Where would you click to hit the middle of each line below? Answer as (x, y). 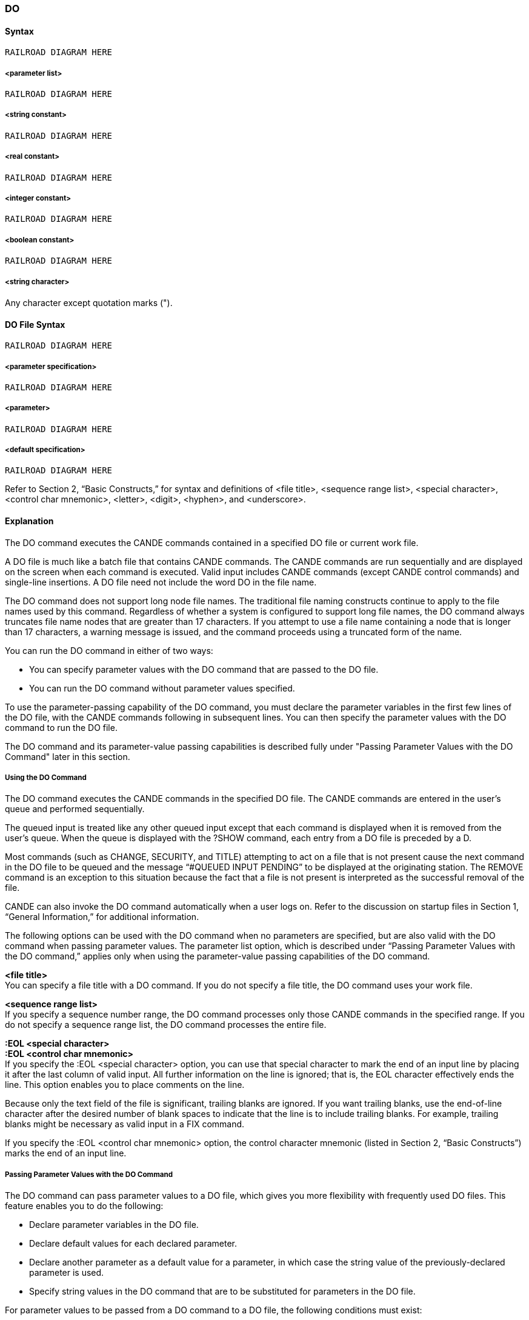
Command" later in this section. (68, 756)
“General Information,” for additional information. (102, 917)
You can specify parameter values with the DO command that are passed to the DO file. (204, 669)
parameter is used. (67, 1273)
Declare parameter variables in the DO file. (114, 1225)
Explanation (29, 521)
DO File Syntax (35, 324)
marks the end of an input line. (66, 1153)
